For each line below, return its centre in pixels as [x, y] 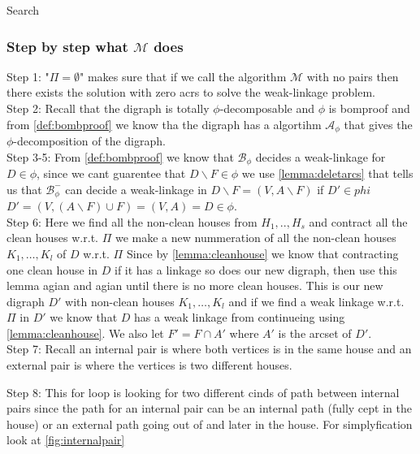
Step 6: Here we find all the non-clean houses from [132, 221]
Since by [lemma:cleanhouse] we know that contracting [262, 253]
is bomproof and [369, 108]
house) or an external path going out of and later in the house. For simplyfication [210, 424]
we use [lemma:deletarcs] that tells [327, 173]
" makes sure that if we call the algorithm [183, 76]
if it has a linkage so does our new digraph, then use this [255, 269]
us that [24, 189]
